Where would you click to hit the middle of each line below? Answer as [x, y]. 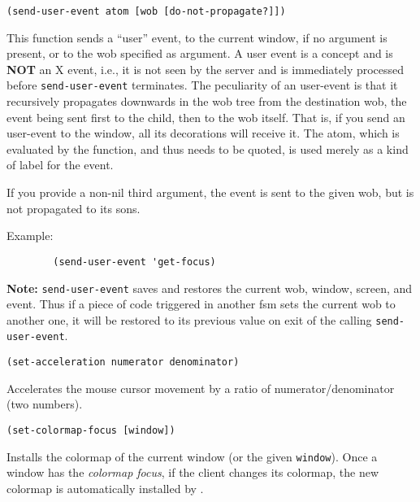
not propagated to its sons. [74, 208]
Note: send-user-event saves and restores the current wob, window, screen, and [210, 288]
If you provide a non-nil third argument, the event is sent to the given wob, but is [210, 192]
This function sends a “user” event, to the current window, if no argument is [197, 37]
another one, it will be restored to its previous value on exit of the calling [189, 319]
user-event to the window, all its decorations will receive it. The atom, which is [203, 133]
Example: [30, 236]
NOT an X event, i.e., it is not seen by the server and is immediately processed [206, 69]
